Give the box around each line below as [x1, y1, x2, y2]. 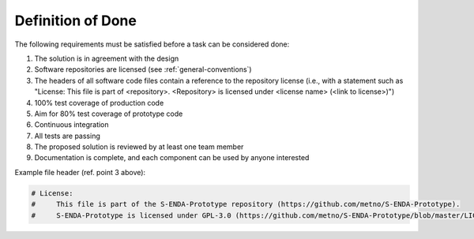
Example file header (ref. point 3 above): [14, 167, 146, 177]
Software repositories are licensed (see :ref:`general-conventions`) [34, 65, 252, 74]
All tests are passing [34, 131, 100, 140]
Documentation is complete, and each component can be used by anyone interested [34, 153, 310, 162]
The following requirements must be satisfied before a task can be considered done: [14, 39, 290, 49]
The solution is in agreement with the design [34, 54, 179, 63]
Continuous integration [34, 120, 110, 129]
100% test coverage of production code [34, 98, 164, 107]
